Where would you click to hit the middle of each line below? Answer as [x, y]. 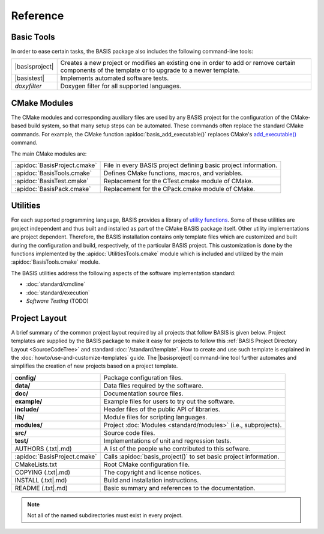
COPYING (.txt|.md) [43, 472]
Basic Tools [33, 37]
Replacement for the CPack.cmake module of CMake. [179, 189]
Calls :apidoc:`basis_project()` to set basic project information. [191, 457]
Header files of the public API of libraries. [162, 409]
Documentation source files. [143, 393]
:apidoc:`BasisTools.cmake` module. [55, 262]
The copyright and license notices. [153, 472]
